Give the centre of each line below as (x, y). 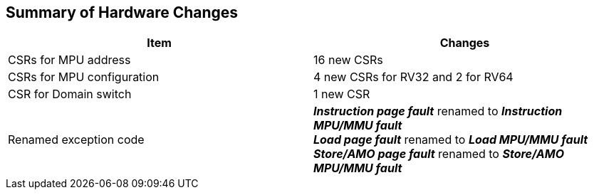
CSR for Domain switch (70, 94)
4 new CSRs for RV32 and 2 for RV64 (413, 77)
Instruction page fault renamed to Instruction (438, 111)
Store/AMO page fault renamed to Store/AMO (439, 154)
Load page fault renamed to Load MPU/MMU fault (451, 140)
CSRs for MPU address (69, 60)
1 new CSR (342, 94)
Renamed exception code (76, 140)
